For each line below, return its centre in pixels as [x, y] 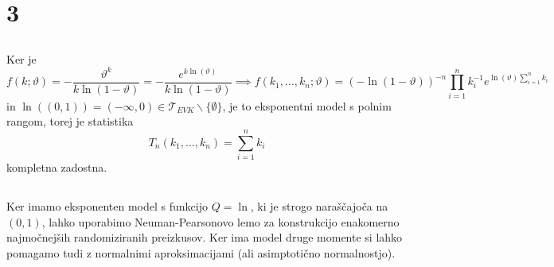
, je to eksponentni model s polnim [307, 105]
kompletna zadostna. [57, 166]
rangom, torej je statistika [70, 121]
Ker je [21, 58]
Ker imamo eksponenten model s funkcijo [107, 205]
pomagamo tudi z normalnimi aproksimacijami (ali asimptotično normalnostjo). [201, 252]
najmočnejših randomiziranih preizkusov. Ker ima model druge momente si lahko [205, 237]
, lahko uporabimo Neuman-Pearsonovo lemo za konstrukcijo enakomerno [220, 221]
